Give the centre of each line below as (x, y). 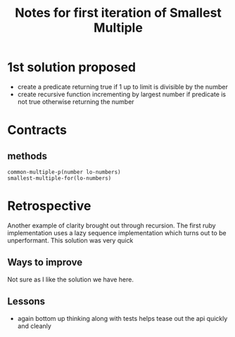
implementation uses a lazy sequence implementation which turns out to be (117, 232)
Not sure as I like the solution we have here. (70, 279)
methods (27, 156)
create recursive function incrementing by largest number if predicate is (122, 94)
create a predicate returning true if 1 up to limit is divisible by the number (123, 86)
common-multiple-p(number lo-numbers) (64, 172)
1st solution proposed (71, 67)
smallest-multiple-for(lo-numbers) (59, 178)
